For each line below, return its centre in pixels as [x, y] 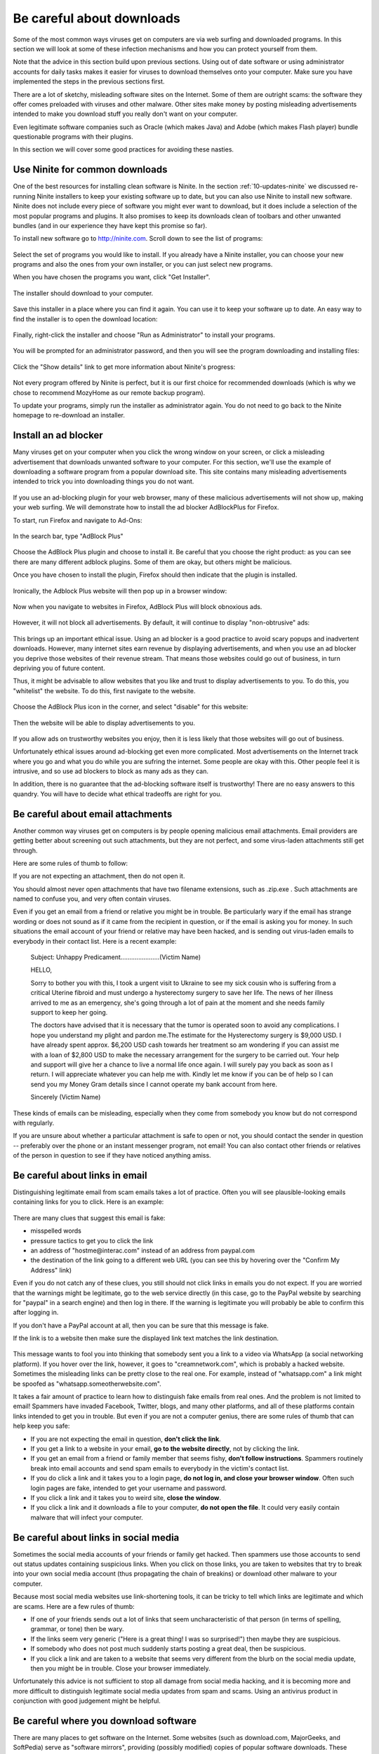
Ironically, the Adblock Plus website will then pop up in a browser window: [120, 591]
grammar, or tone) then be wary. [77, 1629]
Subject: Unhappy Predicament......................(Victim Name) [116, 957]
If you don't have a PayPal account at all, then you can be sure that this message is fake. [141, 1325]
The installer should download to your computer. [83, 293]
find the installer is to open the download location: [85, 319]
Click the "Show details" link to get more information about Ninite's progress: [124, 367]
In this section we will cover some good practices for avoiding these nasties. [124, 149]
